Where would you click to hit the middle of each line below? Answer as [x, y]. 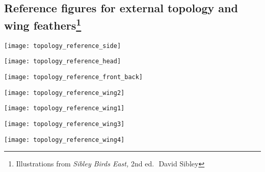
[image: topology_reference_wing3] [64, 124]
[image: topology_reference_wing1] [64, 108]
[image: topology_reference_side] [63, 46]
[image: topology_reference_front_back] [74, 77]
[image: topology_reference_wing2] [64, 93]
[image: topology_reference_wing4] [64, 140]
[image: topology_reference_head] [63, 62]
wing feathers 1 [43, 24]
